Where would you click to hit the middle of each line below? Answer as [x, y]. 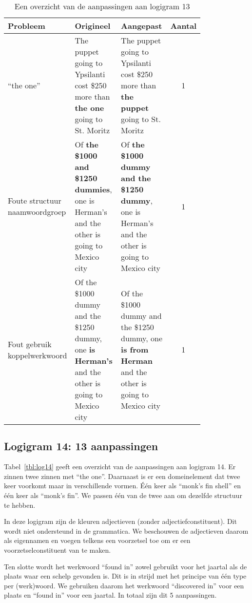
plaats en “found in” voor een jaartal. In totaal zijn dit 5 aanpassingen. [110, 595]
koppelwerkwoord [38, 355]
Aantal [184, 26]
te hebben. [20, 505]
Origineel [93, 26]
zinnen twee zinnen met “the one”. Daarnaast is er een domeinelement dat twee [122, 476]
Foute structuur [35, 200]
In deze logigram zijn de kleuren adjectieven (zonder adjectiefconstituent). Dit [120, 521]
